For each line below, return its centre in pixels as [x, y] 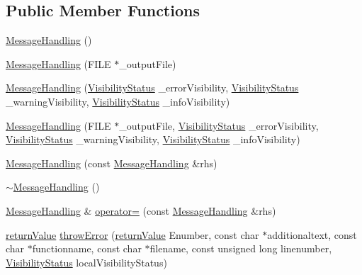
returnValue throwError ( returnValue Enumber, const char [132, 234]
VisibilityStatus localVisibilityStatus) [86, 262]
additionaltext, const [312, 234]
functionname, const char [87, 248]
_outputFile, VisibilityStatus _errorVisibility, [219, 125]
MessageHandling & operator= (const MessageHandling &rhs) [141, 210]
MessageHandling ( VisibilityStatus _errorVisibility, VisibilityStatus [152, 88]
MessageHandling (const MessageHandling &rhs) [112, 163]
